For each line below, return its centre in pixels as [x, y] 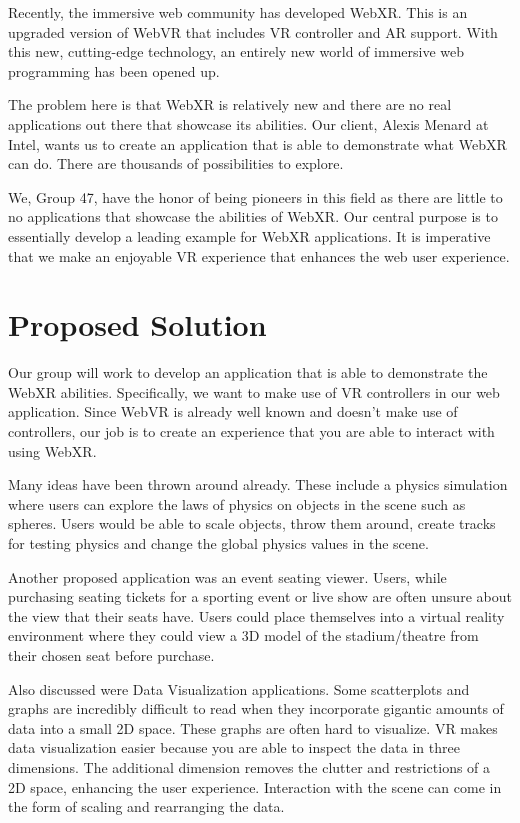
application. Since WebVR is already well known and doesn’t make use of [233, 411]
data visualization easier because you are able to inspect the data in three [234, 747]
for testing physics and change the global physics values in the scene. [218, 543]
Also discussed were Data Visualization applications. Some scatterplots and [239, 688]
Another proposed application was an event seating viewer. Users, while [227, 576]
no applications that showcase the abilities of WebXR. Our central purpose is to [253, 216]
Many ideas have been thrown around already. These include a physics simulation [258, 484]
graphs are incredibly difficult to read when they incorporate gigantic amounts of [256, 708]
